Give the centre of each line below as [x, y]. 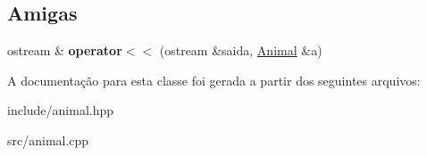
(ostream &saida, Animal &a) [241, 50]
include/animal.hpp [61, 110]
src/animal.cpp [48, 140]
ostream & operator [65, 50]
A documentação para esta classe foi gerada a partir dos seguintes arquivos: [214, 80]
